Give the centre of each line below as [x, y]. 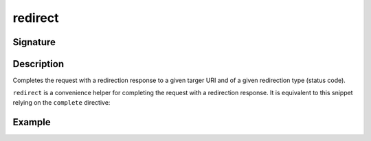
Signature [34, 42]
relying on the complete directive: [61, 102]
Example [32, 122]
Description [38, 64]
